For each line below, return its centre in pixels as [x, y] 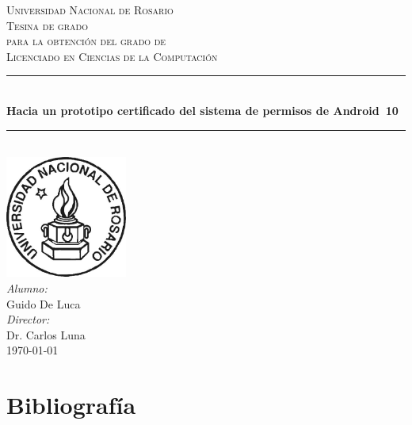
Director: [28, 319]
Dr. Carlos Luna [46, 334]
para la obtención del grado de [86, 41]
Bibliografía [71, 405]
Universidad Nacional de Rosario [90, 10]
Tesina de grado [47, 25]
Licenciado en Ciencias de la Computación [112, 56]
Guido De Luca [44, 303]
